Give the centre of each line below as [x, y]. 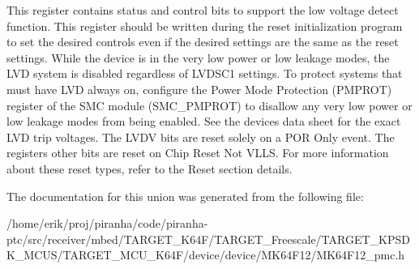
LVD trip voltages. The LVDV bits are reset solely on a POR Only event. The [201, 137]
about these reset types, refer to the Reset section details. [150, 168]
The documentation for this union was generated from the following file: [185, 196]
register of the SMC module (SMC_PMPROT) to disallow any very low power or [209, 105]
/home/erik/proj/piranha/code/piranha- [107, 223]
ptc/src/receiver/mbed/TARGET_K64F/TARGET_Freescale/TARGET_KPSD [208, 239]
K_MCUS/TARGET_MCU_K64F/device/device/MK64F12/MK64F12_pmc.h [206, 255]
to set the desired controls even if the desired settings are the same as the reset [203, 42]
